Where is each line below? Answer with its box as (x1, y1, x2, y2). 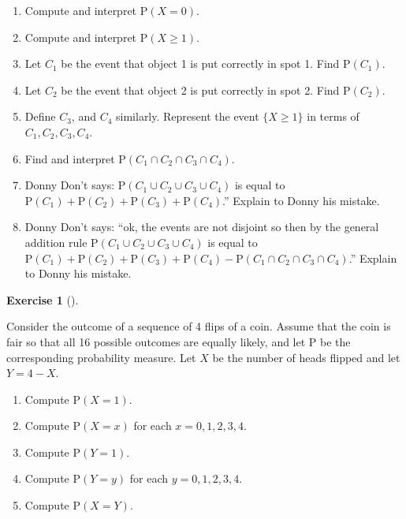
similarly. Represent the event (116, 108, 259, 125)
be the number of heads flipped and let (212, 349, 400, 365)
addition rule (24, 233, 88, 250)
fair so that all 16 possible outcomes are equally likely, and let (6, 333, 306, 349)
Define (24, 108, 56, 125)
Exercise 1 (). (6, 291, 79, 308)
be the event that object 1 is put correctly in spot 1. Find (61, 55, 340, 72)
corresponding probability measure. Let (6, 349, 196, 365)
